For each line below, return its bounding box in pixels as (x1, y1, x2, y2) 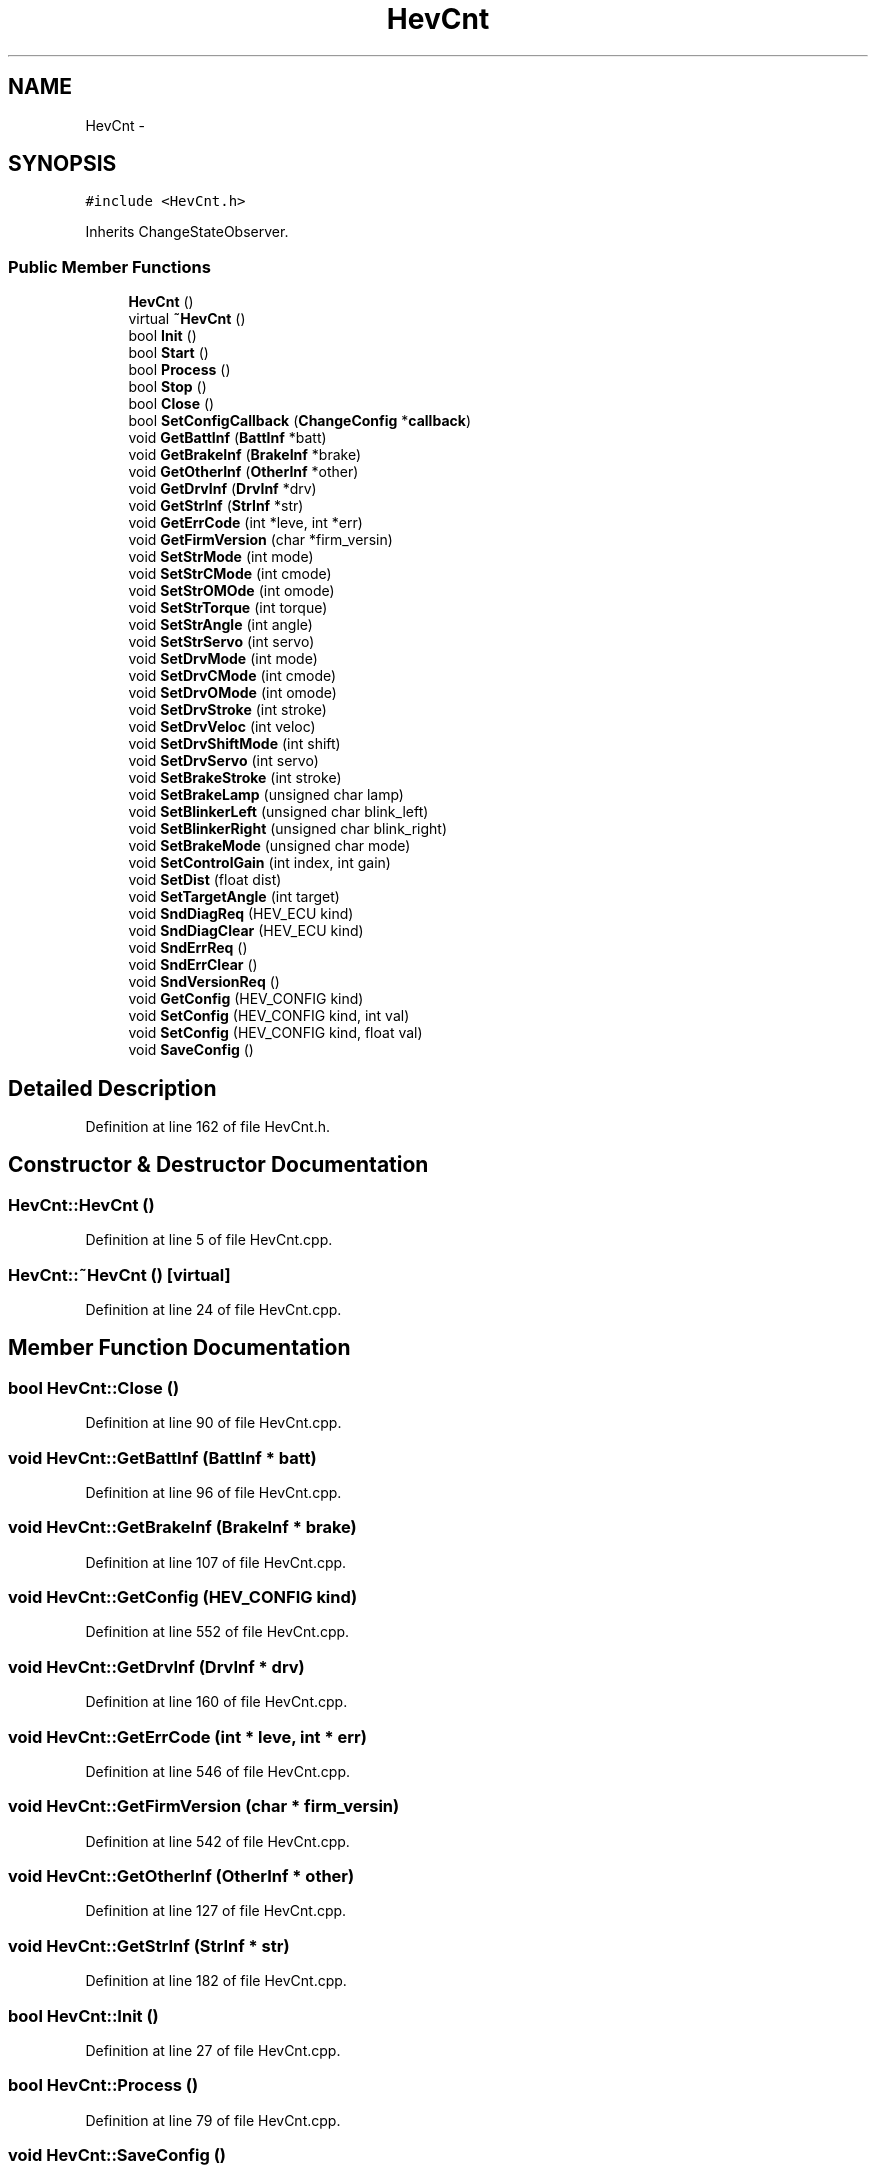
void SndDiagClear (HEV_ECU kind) (128, 922, 364, 940)
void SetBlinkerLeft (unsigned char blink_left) (128, 803, 429, 821)
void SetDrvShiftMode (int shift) (128, 735, 341, 753)
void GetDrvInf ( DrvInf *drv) (128, 480, 317, 498)
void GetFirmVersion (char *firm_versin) (128, 531, 393, 549)
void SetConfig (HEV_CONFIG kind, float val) (128, 1024, 423, 1042)
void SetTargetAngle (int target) (128, 888, 340, 906)
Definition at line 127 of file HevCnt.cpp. (85, 1902, 347, 1920)
